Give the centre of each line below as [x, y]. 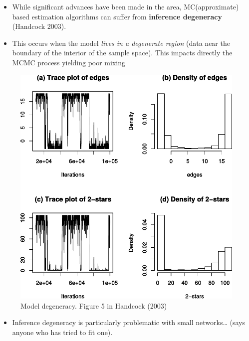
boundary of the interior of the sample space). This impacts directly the [122, 53]
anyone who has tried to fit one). [62, 332]
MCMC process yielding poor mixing [69, 62]
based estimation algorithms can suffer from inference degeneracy [117, 16]
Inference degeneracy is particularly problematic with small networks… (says [128, 322]
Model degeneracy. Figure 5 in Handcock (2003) [94, 305]
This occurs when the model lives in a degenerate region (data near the [121, 43]
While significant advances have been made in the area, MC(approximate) [125, 6]
